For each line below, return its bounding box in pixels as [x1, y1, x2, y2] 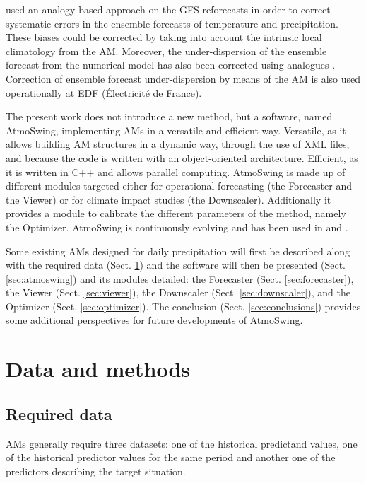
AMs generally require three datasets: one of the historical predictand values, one [6, 436, 358, 450]
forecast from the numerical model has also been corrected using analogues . [6, 57, 336, 72]
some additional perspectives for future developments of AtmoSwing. [6, 313, 303, 327]
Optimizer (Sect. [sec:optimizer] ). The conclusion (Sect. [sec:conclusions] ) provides [6, 298, 361, 313]
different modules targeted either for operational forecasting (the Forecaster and [6, 178, 352, 193]
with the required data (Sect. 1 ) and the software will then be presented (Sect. [6, 257, 346, 272]
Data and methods [6, 354, 190, 383]
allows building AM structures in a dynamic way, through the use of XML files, [6, 136, 350, 151]
